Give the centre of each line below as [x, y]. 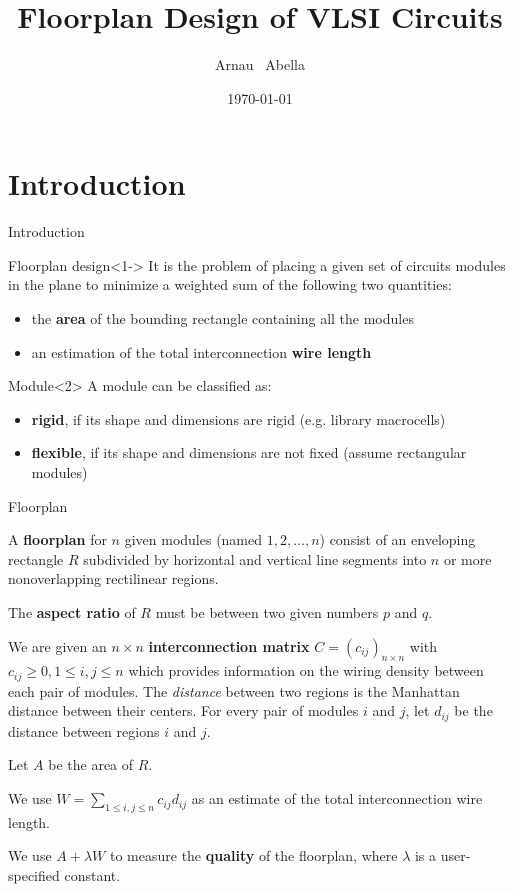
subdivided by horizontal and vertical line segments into [255, 558]
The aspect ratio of [72, 611]
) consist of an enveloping [397, 539]
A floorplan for [57, 539]
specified [34, 875]
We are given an [57, 645]
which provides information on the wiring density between [306, 670]
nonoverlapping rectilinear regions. [113, 578]
